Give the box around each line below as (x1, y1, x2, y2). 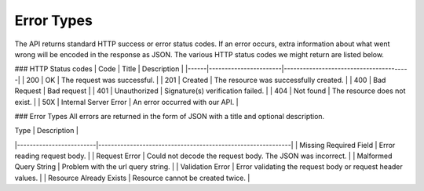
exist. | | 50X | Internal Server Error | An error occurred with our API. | (14, 97, 239, 106)
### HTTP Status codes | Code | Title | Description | (14, 64, 184, 74)
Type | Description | (14, 126, 79, 135)
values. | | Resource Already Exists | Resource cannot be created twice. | (14, 173, 250, 182)
